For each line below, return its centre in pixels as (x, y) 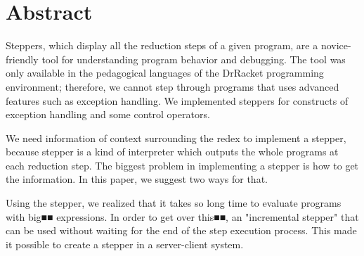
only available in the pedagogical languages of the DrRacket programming (165, 73)
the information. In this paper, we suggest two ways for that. (137, 179)
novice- (336, 45)
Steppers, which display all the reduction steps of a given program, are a (162, 45)
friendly (22, 59)
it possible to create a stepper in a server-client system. (125, 244)
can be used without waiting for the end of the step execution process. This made (181, 230)
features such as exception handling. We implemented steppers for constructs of (177, 100)
